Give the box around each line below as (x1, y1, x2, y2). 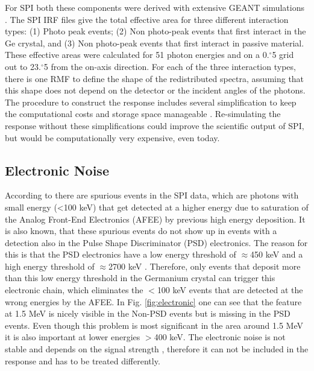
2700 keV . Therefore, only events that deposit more (108, 259, 301, 272)
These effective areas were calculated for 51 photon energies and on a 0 (5, 48, 267, 61)
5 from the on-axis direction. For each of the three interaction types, (43, 60, 296, 72)
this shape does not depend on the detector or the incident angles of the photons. (5, 84, 306, 97)
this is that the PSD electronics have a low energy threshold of (5, 248, 236, 261)
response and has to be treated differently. (5, 354, 160, 367)
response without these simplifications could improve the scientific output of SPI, (5, 119, 304, 132)
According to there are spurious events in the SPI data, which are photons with (5, 189, 299, 201)
